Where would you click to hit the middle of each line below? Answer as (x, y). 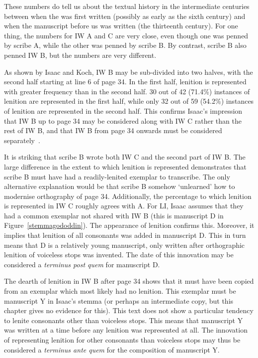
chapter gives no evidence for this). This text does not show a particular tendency (129, 310)
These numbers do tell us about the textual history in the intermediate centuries (127, 6)
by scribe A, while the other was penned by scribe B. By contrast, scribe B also (125, 45)
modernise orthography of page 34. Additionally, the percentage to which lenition (128, 196)
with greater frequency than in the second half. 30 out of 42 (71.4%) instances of (127, 91)
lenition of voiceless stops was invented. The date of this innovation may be (119, 255)
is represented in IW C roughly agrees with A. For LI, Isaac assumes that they (124, 206)
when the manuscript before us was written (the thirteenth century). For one (121, 26)
